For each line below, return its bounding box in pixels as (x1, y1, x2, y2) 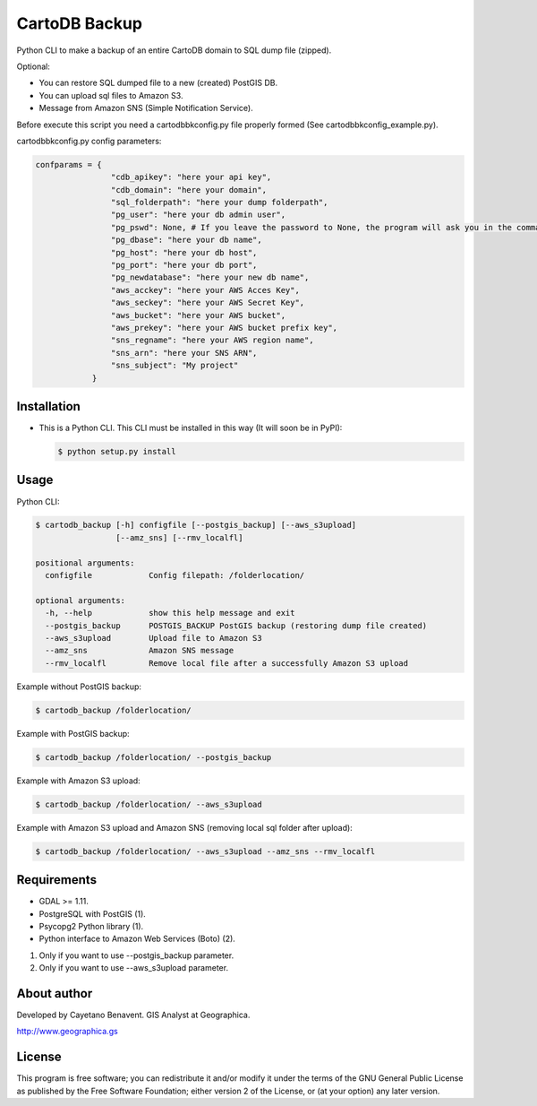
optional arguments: (35, 595, 125, 605)
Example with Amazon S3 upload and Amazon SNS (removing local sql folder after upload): (16, 822, 353, 833)
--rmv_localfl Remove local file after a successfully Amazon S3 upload (45, 658, 409, 668)
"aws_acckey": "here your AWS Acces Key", (110, 285, 300, 295)
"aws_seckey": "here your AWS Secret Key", (110, 298, 305, 308)
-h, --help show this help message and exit (45, 608, 295, 618)
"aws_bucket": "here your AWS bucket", (110, 310, 286, 320)
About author (16, 986, 93, 1001)
